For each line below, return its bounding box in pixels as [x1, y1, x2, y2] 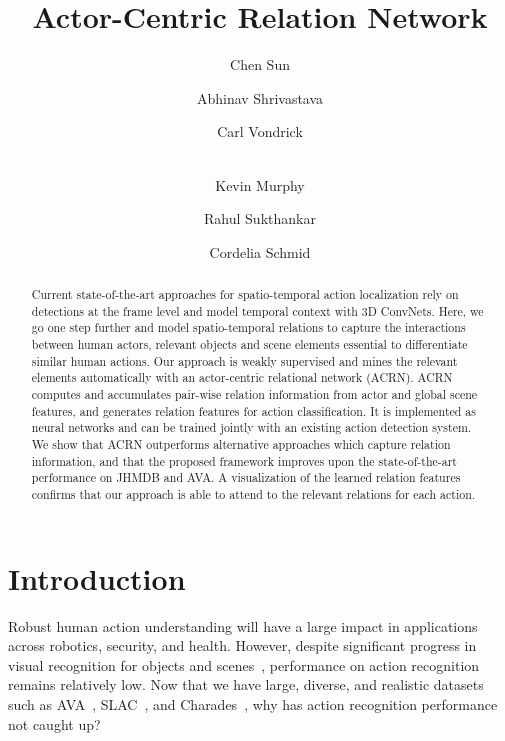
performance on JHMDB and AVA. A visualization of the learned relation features [31, 469, 461, 486]
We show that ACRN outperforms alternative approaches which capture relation [31, 435, 451, 452]
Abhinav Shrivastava [196, 87, 324, 108]
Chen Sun [230, 54, 290, 75]
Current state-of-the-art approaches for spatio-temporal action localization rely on [31, 286, 459, 303]
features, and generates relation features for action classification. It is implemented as [31, 402, 476, 419]
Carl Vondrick [217, 121, 303, 142]
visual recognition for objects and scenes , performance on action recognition [8, 654, 480, 675]
